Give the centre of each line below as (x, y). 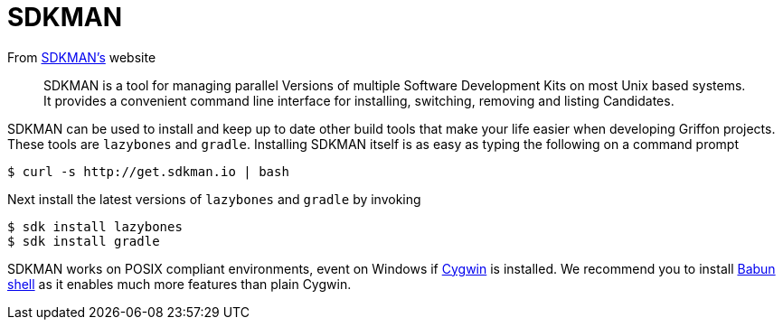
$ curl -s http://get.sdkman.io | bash (148, 171)
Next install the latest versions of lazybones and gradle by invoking (214, 199)
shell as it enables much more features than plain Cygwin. (179, 284)
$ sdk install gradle (84, 241)
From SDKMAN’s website (82, 57)
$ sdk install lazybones (95, 226)
